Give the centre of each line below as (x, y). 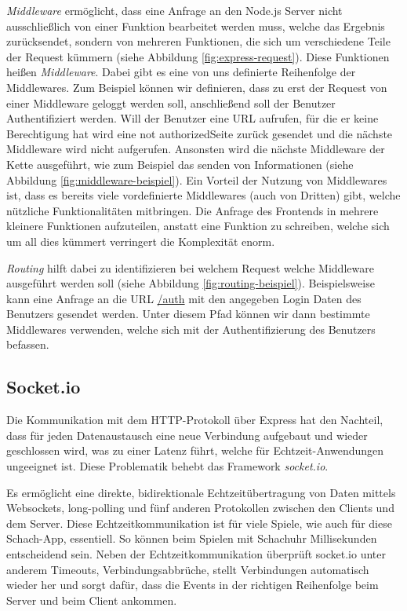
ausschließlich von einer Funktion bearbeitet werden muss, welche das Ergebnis (196, 26)
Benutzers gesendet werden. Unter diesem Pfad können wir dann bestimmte (188, 314)
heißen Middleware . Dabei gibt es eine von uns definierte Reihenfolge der (181, 72)
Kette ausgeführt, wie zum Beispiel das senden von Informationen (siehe (180, 164)
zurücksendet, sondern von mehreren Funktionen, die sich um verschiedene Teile (198, 41)
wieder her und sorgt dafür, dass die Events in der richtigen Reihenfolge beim (193, 585)
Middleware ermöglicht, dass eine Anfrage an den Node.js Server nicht (174, 10)
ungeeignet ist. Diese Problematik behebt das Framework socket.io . (167, 466)
